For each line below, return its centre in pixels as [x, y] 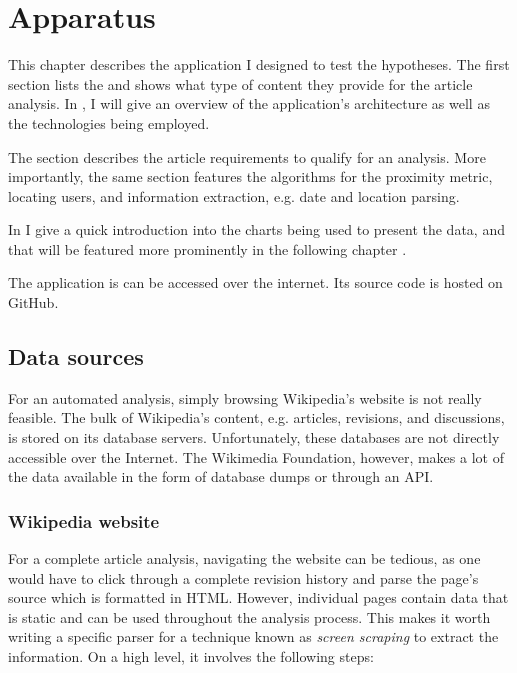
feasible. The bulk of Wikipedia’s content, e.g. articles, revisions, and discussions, [256, 417]
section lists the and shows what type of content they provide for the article [240, 83]
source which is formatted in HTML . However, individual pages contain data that [258, 597]
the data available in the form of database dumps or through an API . [221, 476]
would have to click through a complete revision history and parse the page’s [243, 577]
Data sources [76, 356]
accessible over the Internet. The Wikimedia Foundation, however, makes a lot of [256, 456]
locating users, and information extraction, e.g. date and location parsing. [234, 195]
